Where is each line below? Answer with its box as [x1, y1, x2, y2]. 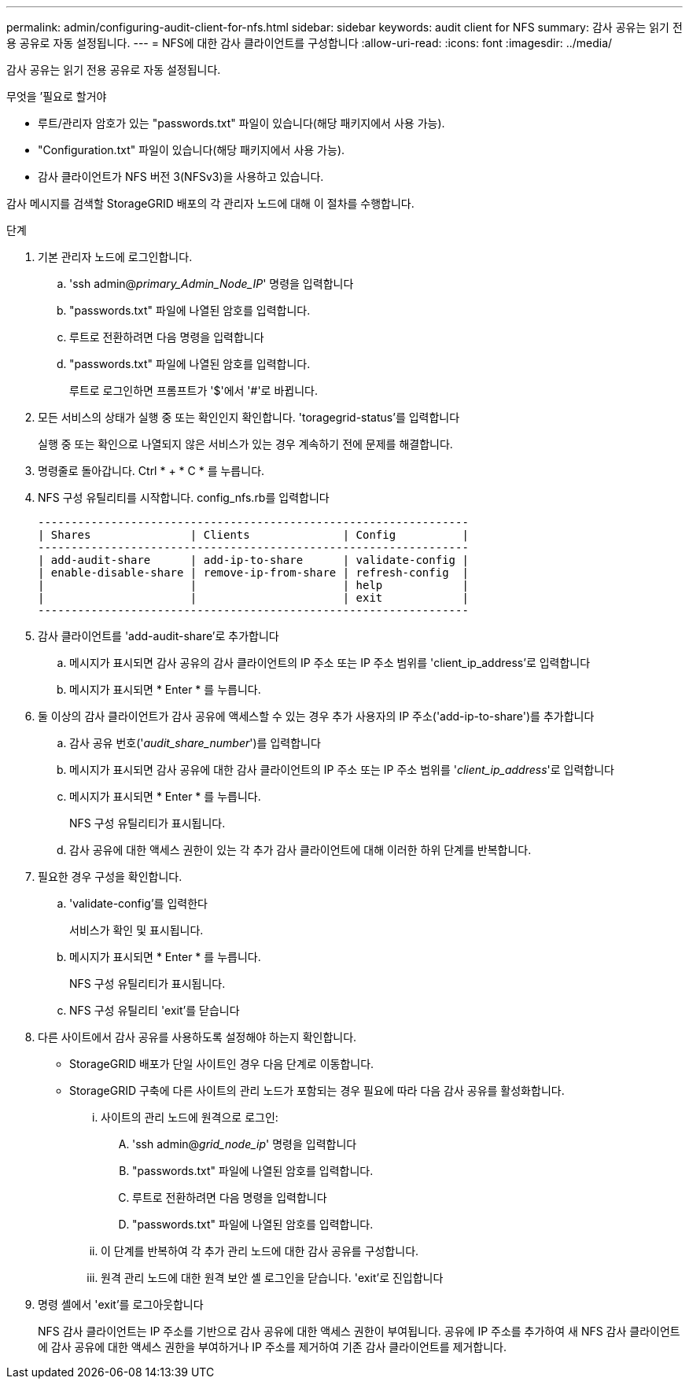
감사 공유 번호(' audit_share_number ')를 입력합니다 [69, 736, 321, 750]
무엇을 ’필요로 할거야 [6, 90, 107, 103]
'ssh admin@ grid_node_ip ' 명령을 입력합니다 [132, 1137, 357, 1151]
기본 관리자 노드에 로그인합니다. [38, 250, 193, 263]
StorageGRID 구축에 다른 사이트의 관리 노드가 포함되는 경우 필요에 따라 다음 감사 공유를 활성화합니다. [69, 1084, 565, 1097]
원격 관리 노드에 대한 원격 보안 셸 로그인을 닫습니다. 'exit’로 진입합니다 [101, 1271, 444, 1284]
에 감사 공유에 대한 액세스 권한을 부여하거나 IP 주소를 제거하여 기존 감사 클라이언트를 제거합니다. [38, 1340, 507, 1354]
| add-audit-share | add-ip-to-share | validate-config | [38, 554, 469, 566]
